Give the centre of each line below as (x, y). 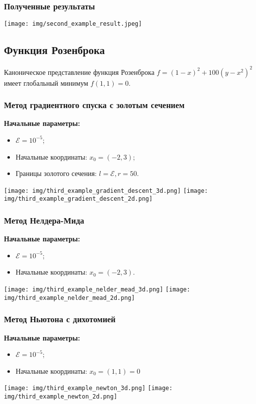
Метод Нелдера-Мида (44, 220)
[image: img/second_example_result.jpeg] (73, 24)
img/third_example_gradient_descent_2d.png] (78, 199)
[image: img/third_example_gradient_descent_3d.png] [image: (106, 191)
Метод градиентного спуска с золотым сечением (94, 105)
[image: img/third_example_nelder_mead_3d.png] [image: (97, 290)
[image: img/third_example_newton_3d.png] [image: (88, 388)
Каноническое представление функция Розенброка (79, 72)
